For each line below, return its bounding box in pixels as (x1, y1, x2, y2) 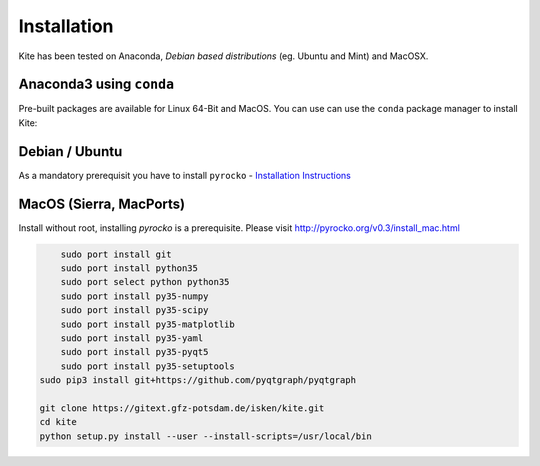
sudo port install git (60, 248, 172, 260)
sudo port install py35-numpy (60, 290, 209, 302)
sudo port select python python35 (60, 276, 230, 288)
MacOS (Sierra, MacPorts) (18, 195, 185, 212)
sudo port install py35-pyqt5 (60, 346, 209, 358)
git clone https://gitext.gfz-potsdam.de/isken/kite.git (39, 402, 325, 414)
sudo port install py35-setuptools (60, 360, 235, 372)
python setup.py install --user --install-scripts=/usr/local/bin (39, 430, 372, 442)
